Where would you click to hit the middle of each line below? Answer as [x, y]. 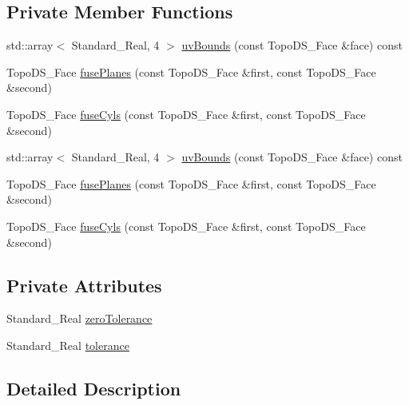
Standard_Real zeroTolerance [79, 318]
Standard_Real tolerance [68, 345]
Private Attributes [84, 285]
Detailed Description [94, 388]
